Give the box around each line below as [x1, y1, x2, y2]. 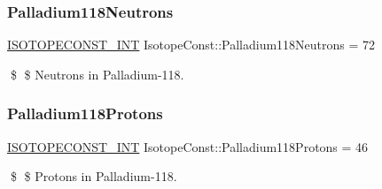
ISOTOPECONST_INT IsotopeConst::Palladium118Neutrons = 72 [7, 35, 376, 54]
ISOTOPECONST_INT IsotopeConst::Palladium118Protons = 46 [7, 137, 369, 155]
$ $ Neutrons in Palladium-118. [10, 64, 184, 83]
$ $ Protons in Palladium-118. [10, 167, 177, 185]
